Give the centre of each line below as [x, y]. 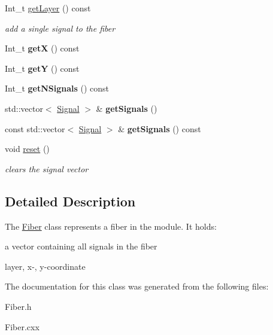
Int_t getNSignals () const [57, 88]
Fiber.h [18, 306]
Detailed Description [70, 201]
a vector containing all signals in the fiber [81, 246]
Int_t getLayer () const [48, 8]
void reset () [27, 149]
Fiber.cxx [22, 326]
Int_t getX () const [42, 48]
